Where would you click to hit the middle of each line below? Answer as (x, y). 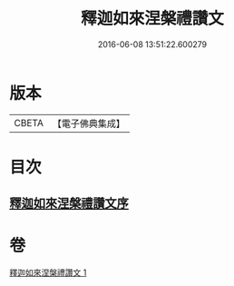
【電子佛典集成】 (88, 123)
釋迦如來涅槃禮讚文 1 (48, 272)
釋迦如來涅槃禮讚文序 (69, 204)
